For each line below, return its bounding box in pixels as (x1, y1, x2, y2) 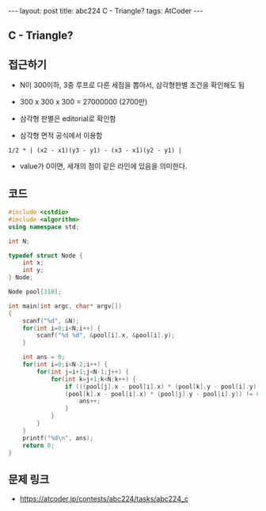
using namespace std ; (8, 223, 80, 231)
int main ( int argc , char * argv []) (8, 302, 123, 310)
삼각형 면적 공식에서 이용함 (19, 131, 103, 140)
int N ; (8, 237, 30, 245)
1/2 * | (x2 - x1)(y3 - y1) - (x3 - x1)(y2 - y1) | (8, 146, 182, 155)
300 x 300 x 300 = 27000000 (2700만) (19, 97, 148, 107)
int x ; (22, 259, 44, 267)
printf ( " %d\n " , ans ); (22, 433, 93, 442)
